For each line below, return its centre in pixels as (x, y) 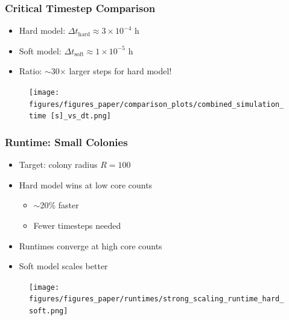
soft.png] (49, 311)
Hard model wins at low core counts (86, 184)
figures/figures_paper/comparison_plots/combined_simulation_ (157, 104)
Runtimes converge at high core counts (91, 245)
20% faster (59, 205)
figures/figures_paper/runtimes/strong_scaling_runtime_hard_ (157, 299)
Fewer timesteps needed (77, 225)
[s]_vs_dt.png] (81, 116)
